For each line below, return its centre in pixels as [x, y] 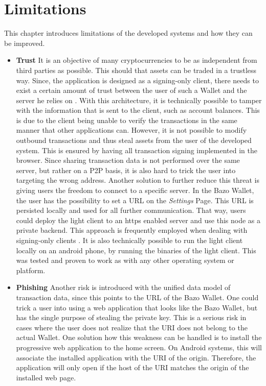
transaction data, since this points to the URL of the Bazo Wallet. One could [137, 297]
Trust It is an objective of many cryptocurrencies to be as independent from [137, 60]
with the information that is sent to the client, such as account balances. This [138, 110]
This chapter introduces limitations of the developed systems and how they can [128, 33]
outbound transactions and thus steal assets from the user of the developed [134, 140]
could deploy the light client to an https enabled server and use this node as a [138, 220]
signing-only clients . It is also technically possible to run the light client [129, 240]
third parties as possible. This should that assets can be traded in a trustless [136, 70]
